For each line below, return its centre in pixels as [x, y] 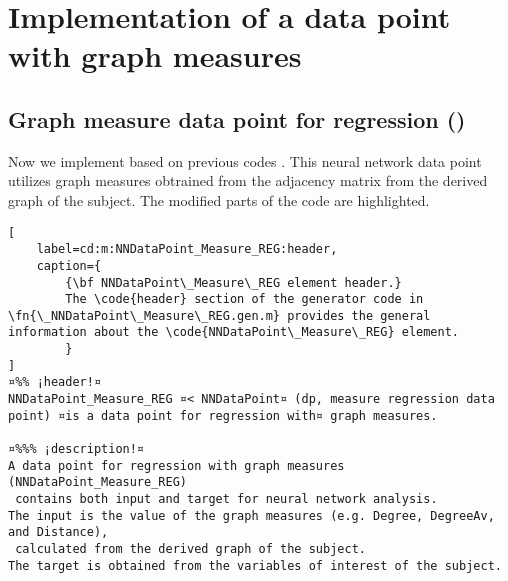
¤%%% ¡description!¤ [76, 449]
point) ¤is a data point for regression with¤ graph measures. [223, 415]
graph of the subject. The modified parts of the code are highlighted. [219, 199]
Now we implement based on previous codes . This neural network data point [245, 160]
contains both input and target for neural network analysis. [226, 499]
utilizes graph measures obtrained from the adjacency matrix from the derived [248, 180]
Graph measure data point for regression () [237, 118]
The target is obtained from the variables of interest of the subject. [255, 565]
